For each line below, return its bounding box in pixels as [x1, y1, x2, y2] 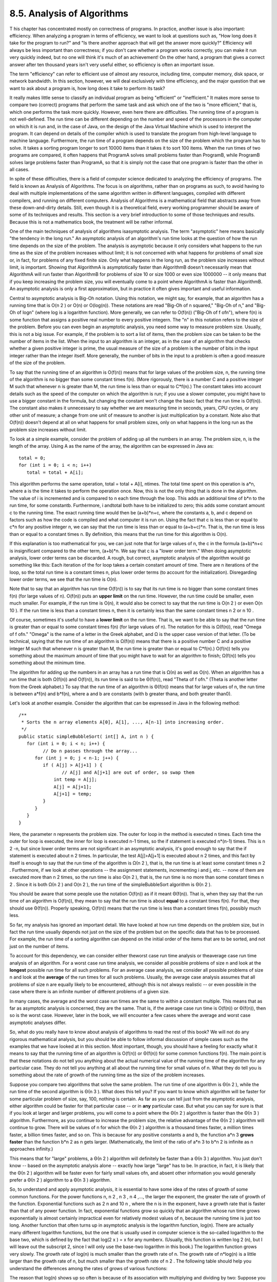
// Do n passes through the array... [43, 748, 138, 754]
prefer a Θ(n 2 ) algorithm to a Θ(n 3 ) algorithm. [9, 1177, 111, 1183]
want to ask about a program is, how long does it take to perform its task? [9, 85, 165, 91]
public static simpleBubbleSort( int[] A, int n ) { [18, 733, 154, 739]
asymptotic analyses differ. [9, 1019, 67, 1026]
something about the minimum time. [9, 659, 86, 666]
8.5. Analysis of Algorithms [9, 8, 129, 19]
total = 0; [18, 455, 46, 461]
